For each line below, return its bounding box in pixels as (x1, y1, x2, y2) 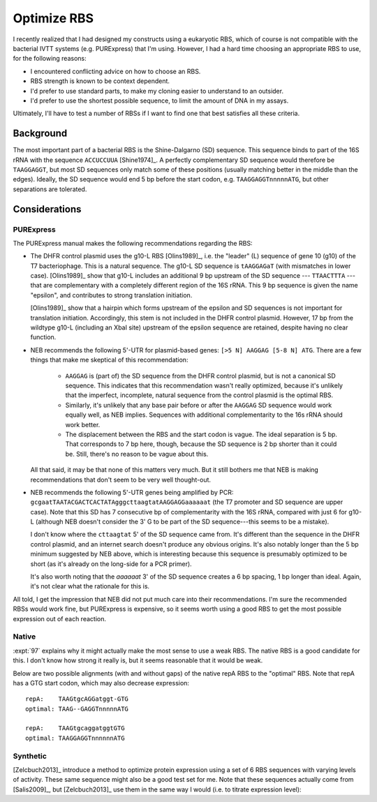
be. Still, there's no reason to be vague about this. (65, 450, 209, 458)
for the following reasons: (13, 54, 87, 63)
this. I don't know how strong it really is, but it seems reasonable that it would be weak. (13, 656, 263, 664)
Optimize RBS (13, 10, 94, 26)
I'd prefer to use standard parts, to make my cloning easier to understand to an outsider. (30, 87, 284, 95)
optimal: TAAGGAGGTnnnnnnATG (25, 734, 125, 742)
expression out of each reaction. (13, 614, 106, 623)
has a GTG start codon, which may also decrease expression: (13, 678, 190, 687)
